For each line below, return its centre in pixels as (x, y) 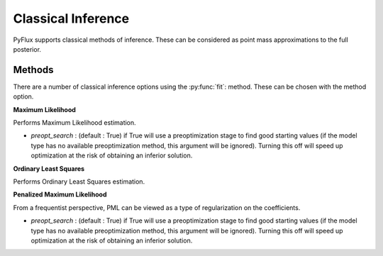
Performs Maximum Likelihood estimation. (74, 123)
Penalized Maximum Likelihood (60, 194)
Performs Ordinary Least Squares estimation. (79, 182)
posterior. (27, 49)
